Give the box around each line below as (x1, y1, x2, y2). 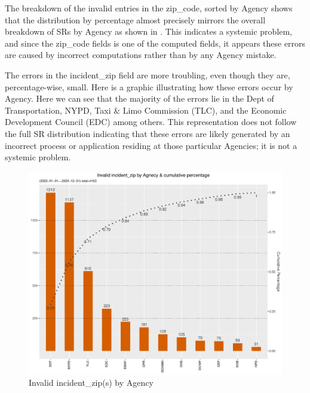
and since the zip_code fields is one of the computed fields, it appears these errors (5, 36, 306, 49)
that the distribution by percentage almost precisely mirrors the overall (5, 13, 266, 26)
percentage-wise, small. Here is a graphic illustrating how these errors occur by (5, 80, 293, 93)
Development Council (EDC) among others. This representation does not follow (5, 115, 297, 128)
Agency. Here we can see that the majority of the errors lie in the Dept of (5, 92, 274, 105)
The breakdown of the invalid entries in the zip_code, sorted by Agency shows (5, 2, 293, 14)
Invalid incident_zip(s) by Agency (29, 376, 154, 389)
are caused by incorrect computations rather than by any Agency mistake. (5, 48, 277, 61)
